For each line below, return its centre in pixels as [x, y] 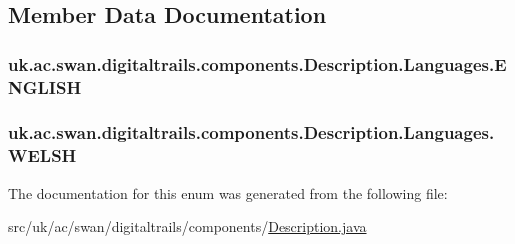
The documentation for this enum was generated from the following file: [228, 192]
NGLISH [45, 86]
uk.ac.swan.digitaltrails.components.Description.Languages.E [257, 63]
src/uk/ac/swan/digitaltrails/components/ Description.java [187, 226]
